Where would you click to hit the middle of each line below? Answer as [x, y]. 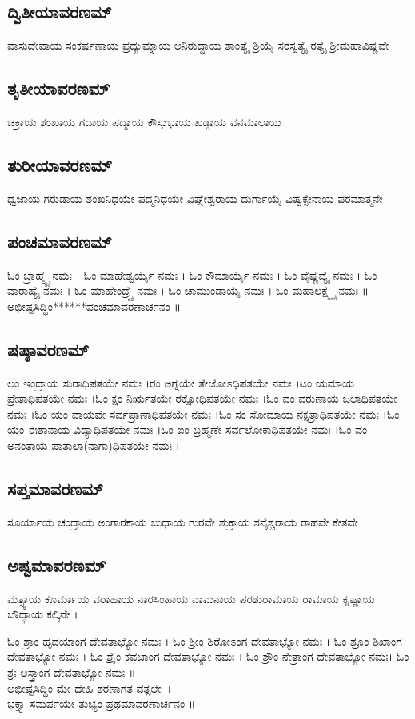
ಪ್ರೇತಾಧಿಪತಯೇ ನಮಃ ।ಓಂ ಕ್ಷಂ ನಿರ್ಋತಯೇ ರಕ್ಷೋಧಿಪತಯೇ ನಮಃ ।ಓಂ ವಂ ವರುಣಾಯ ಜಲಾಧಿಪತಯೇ [202, 398]
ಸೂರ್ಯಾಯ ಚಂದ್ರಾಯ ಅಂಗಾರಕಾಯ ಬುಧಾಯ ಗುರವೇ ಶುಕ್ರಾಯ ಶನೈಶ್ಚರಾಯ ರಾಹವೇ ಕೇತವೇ [183, 521]
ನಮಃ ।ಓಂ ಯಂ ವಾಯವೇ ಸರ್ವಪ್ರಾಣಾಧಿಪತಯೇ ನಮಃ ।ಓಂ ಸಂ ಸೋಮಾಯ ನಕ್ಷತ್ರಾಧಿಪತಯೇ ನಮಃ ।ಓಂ [204, 413]
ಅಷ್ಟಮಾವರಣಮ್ [57, 564]
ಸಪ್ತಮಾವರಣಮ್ [56, 488]
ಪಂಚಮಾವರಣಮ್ [60, 241]
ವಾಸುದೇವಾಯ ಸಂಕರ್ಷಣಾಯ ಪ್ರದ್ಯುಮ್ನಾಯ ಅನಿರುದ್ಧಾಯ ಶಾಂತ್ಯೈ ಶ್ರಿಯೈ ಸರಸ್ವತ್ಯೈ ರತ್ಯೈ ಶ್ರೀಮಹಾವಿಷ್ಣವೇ [198, 45]
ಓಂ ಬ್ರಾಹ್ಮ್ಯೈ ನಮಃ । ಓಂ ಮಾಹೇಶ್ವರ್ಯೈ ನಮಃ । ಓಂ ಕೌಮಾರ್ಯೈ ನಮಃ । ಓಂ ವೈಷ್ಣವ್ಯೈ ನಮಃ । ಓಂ [192, 274]
